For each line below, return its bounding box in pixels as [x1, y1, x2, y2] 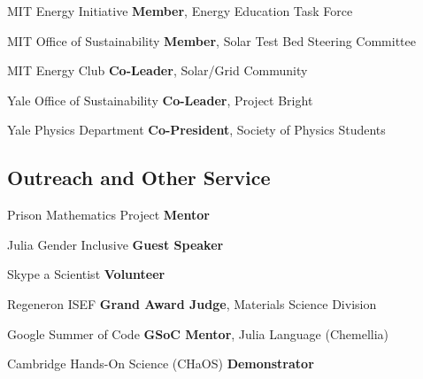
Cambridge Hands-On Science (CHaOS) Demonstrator [7, 354, 314, 373]
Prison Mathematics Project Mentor [7, 205, 210, 224]
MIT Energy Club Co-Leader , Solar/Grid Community [7, 61, 308, 80]
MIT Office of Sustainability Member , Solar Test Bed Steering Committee [7, 31, 416, 50]
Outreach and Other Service [7, 164, 271, 191]
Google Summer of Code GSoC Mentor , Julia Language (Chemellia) [7, 324, 389, 343]
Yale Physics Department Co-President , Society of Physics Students [7, 120, 386, 139]
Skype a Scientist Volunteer [7, 265, 165, 283]
